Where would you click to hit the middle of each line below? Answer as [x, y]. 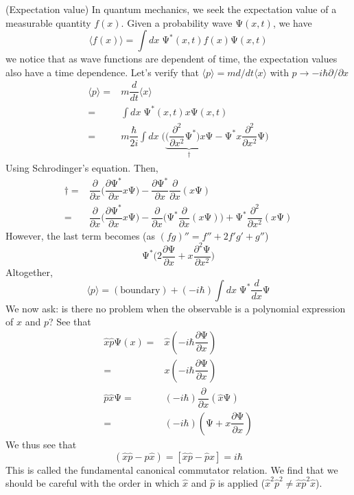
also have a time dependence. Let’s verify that [102, 72]
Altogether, [29, 272]
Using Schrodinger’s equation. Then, [82, 168]
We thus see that [41, 444]
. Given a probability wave [177, 22]
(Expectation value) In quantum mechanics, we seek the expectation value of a [171, 9]
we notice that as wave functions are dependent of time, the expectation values [172, 59]
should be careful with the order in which [93, 483]
